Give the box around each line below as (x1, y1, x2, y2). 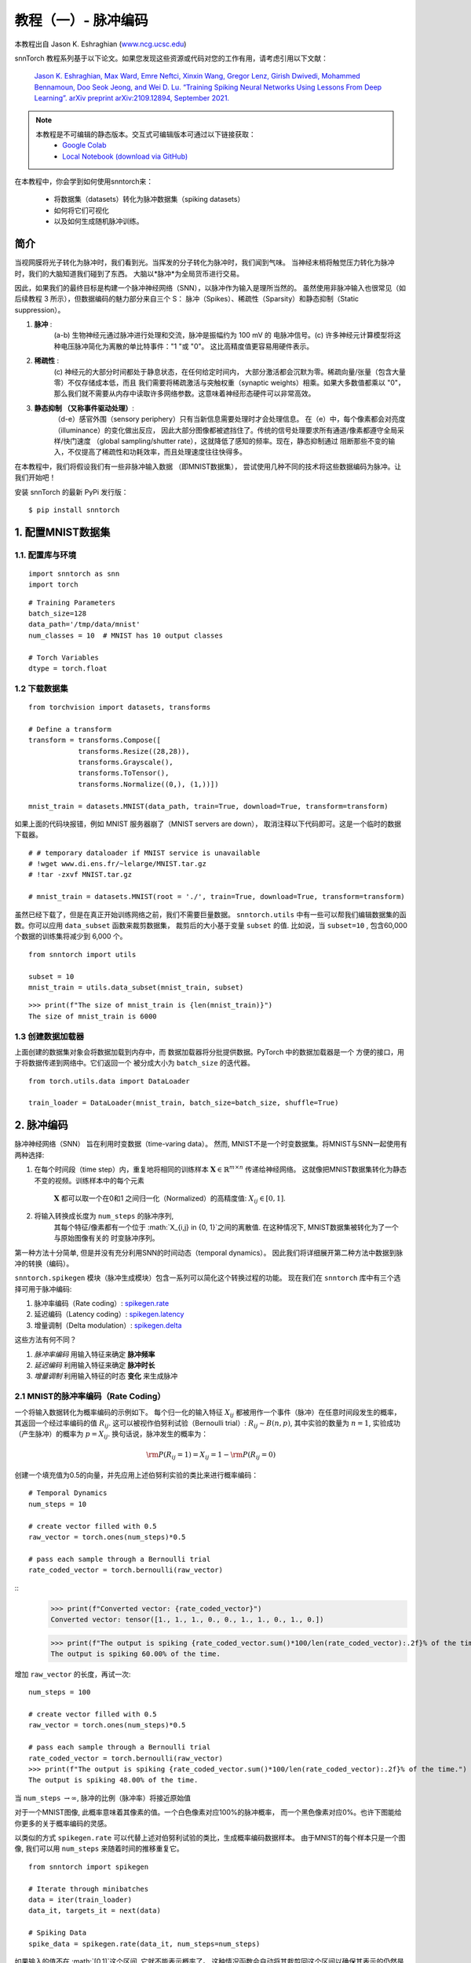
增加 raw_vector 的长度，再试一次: (14, 1669, 131, 1679)
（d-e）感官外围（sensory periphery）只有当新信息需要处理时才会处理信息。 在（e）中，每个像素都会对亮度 (53, 415, 406, 424)
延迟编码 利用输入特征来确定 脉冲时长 (34, 1361, 155, 1370)
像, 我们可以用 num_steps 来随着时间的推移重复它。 (14, 1844, 184, 1853)
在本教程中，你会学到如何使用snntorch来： (14, 177, 154, 186)
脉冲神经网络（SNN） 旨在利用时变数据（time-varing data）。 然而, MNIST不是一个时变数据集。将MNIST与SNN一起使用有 (14, 1139, 407, 1149)
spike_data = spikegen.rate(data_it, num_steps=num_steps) (28, 1939, 261, 1948)
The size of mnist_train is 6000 (28, 1011, 157, 1021)
